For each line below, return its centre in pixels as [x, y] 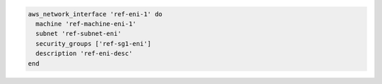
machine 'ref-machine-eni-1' [86, 24]
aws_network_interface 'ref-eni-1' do [95, 14]
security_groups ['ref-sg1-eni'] [93, 43]
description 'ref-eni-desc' [84, 54]
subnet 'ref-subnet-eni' [79, 34]
